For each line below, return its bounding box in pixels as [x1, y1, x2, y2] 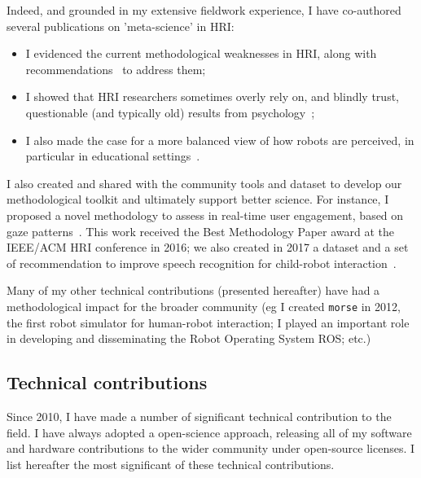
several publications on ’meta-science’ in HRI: [7, 17, 235, 34]
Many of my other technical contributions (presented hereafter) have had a [7, 282, 380, 299]
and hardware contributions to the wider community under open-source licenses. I [7, 440, 415, 457]
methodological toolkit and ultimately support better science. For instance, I [7, 191, 389, 208]
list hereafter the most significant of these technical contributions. [7, 455, 335, 472]
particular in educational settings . [25, 147, 200, 164]
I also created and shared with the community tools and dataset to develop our [7, 174, 402, 191]
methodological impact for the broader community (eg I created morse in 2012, [7, 297, 401, 314]
